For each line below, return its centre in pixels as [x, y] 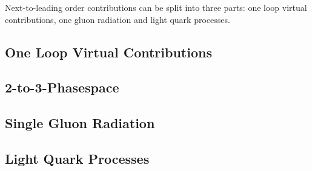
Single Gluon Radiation [80, 123]
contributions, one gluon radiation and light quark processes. [118, 19]
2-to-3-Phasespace [62, 87]
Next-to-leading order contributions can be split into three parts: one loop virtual [156, 7]
